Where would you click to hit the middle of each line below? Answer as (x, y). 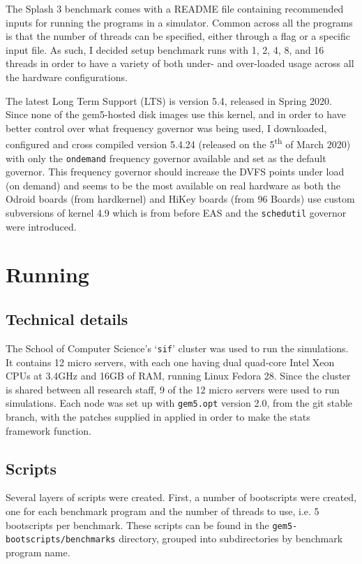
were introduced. (41, 226)
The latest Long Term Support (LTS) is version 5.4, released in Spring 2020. (169, 100)
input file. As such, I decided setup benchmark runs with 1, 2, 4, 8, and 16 (165, 49)
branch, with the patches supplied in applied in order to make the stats (158, 416)
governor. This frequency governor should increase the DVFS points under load (175, 172)
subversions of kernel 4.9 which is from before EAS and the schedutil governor (176, 213)
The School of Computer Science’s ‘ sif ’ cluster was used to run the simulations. (177, 348)
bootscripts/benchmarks (61, 540)
